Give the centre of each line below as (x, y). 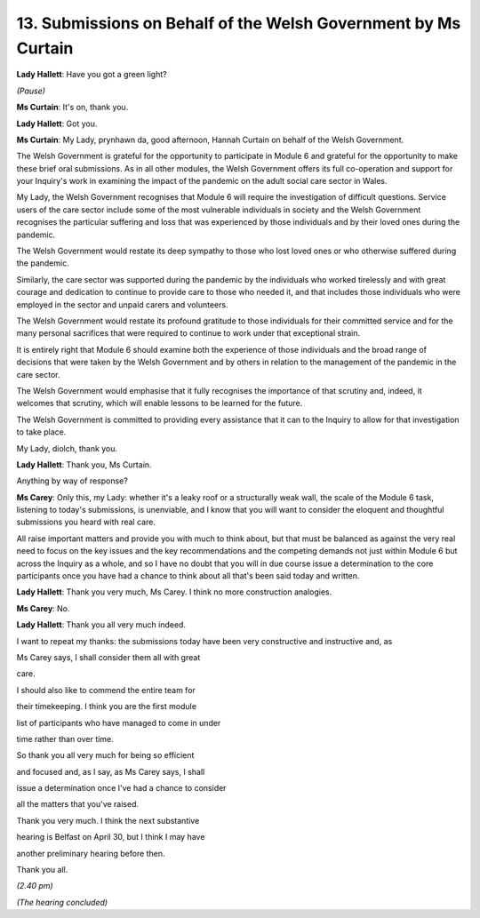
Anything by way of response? (72, 481)
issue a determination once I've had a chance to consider (121, 788)
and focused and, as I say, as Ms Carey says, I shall (111, 771)
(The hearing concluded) (62, 902)
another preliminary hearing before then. (91, 853)
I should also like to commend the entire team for (106, 690)
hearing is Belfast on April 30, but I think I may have (111, 837)
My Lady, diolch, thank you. (67, 448)
